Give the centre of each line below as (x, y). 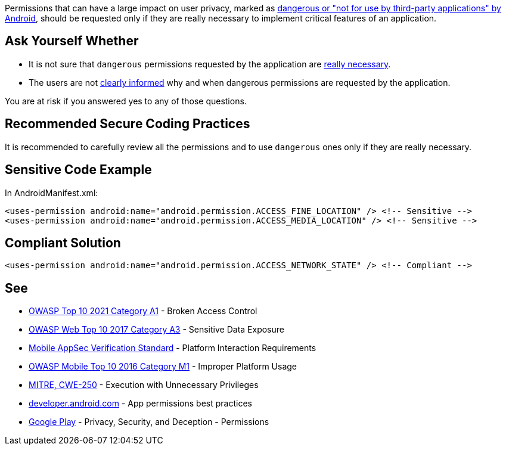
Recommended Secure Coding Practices (128, 124)
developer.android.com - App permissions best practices (140, 404)
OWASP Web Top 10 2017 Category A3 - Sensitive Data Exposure (156, 330)
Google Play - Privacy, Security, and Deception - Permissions (149, 422)
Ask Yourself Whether (72, 41)
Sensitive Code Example (78, 170)
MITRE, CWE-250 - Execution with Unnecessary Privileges (144, 385)
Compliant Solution (63, 243)
